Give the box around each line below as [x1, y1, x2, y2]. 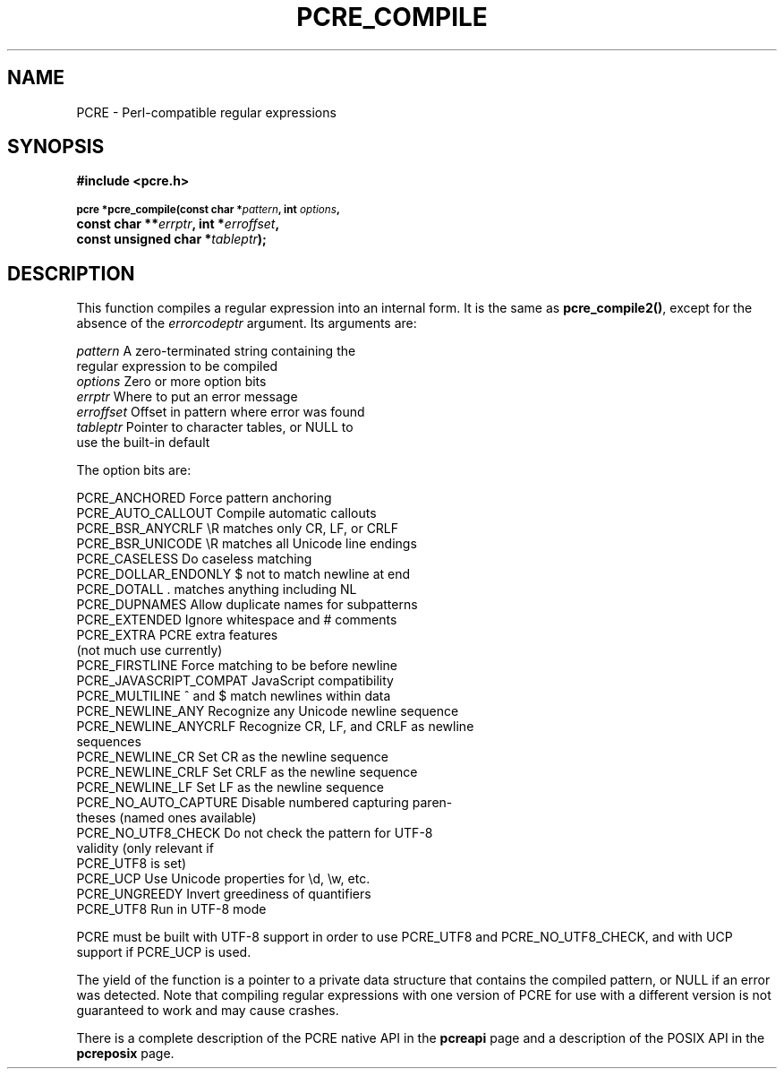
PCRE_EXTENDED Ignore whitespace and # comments [76, 612, 397, 628]
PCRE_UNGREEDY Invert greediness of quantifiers [76, 886, 371, 902]
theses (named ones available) [76, 810, 257, 826]
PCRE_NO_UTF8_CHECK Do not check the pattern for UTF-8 [76, 825, 433, 841]
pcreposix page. [76, 1046, 175, 1062]
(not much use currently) [76, 642, 223, 659]
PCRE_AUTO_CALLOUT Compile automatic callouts [76, 505, 377, 521]
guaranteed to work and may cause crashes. [76, 1003, 339, 1019]
